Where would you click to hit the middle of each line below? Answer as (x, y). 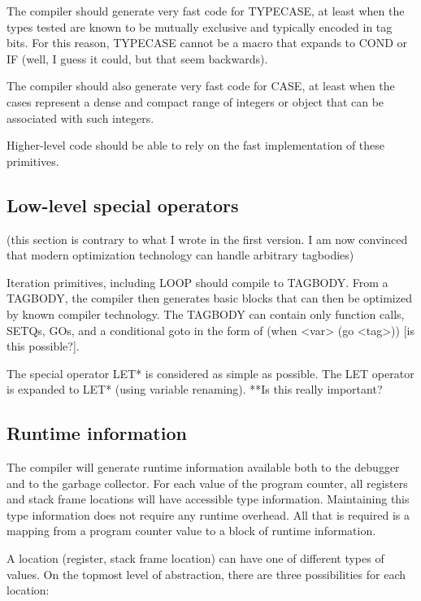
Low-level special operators (123, 205)
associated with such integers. (80, 118)
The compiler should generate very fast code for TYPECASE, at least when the (206, 11)
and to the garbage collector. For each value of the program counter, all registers (207, 483)
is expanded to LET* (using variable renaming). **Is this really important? (195, 389)
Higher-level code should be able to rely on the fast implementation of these (196, 145)
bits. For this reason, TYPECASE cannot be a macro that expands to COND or (207, 43)
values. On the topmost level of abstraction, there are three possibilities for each (206, 574)
